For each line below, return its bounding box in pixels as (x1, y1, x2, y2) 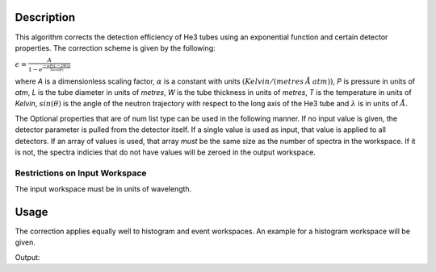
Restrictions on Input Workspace (15, 167, 147, 179)
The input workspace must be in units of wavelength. (15, 184, 192, 194)
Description (15, 10, 76, 24)
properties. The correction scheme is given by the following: (15, 43, 216, 52)
